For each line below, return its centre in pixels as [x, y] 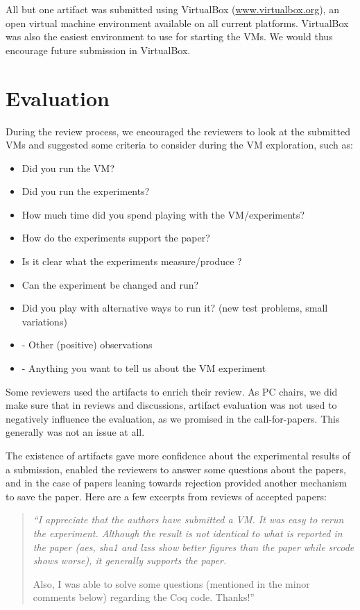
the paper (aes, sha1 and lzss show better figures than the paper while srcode [194, 547]
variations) [44, 321]
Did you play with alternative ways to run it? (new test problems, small [175, 308]
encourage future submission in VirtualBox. [98, 50]
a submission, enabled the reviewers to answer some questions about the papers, [176, 469]
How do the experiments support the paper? [116, 238]
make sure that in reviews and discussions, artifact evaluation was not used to [171, 405]
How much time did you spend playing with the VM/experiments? [163, 214]
